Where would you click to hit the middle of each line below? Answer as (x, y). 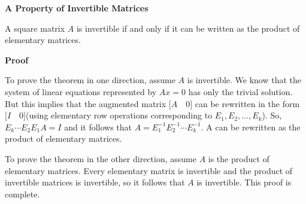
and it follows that (98, 127)
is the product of (239, 158)
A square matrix (35, 28)
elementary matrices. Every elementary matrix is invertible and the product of (149, 170)
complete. (22, 194)
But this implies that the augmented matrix (86, 103)
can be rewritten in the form (247, 103)
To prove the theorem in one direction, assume (90, 80)
